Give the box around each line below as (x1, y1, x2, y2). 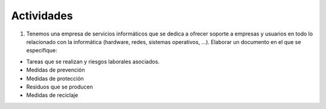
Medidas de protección (26, 75, 84, 82)
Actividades (11, 9, 73, 22)
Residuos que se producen (26, 83, 94, 90)
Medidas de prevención (26, 66, 85, 73)
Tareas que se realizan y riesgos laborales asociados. (26, 58, 160, 65)
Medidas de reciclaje (26, 92, 78, 99)
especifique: (26, 47, 57, 54)
